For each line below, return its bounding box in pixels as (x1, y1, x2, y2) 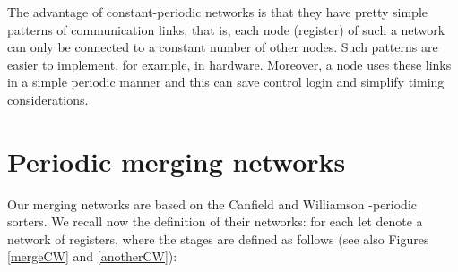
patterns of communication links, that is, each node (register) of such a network (7, 20, 445, 38)
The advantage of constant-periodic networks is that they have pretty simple (7, 3, 428, 21)
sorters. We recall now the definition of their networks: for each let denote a (7, 212, 423, 231)
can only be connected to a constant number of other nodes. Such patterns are (7, 38, 438, 56)
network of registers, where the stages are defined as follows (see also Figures (7, 229, 429, 248)
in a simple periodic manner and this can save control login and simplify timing (7, 72, 445, 91)
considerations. (7, 89, 89, 108)
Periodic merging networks (7, 142, 346, 179)
